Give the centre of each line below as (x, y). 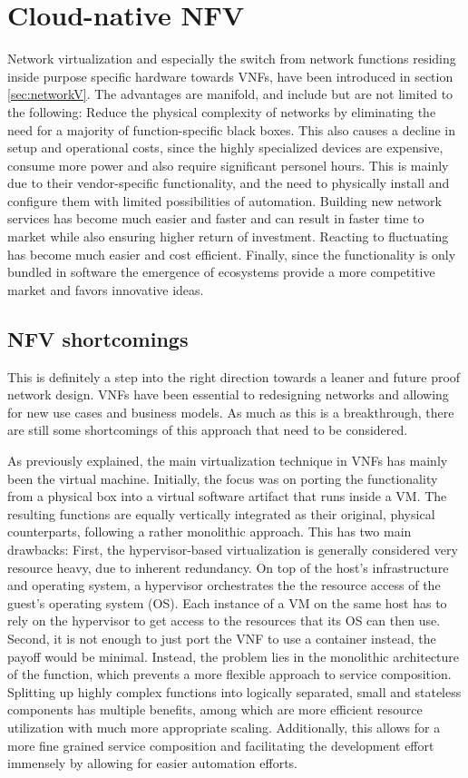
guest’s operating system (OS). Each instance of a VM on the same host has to (227, 602)
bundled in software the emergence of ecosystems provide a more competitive (221, 272)
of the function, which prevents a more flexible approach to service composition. (229, 674)
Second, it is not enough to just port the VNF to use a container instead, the (222, 638)
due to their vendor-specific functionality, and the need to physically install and (229, 183)
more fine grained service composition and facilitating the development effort (221, 745)
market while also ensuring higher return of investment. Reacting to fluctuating (228, 236)
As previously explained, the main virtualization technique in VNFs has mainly (228, 461)
